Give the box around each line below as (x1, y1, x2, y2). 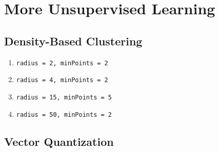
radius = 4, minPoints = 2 (16, 77, 108, 84)
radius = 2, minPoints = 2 (16, 59, 108, 67)
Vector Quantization (4, 133, 114, 149)
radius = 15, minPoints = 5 (16, 93, 112, 101)
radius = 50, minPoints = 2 (16, 111, 112, 118)
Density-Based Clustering (4, 33, 143, 48)
